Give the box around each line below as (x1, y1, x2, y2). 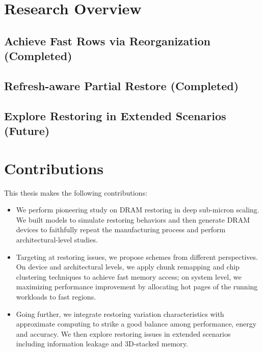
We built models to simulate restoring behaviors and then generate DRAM (16, 214, 250, 225)
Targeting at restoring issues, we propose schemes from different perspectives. (16, 251, 258, 262)
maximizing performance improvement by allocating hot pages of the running (16, 281, 258, 292)
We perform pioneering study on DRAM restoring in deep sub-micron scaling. (16, 204, 259, 215)
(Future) (4, 123, 50, 139)
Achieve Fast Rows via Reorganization (4, 33, 211, 48)
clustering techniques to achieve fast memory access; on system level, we (16, 271, 242, 282)
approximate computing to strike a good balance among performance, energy (16, 318, 257, 329)
